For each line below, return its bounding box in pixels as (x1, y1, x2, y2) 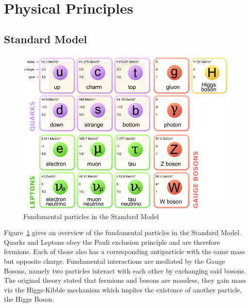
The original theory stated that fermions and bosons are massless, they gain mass (4, 275, 246, 285)
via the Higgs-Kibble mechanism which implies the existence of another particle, (4, 284, 242, 294)
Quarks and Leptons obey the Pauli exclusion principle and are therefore (4, 237, 220, 247)
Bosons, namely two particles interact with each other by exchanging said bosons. (4, 265, 246, 275)
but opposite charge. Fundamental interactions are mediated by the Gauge (4, 256, 225, 266)
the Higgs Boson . (4, 294, 54, 304)
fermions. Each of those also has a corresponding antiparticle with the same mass (4, 246, 245, 256)
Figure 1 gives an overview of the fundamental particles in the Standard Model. (4, 227, 241, 238)
